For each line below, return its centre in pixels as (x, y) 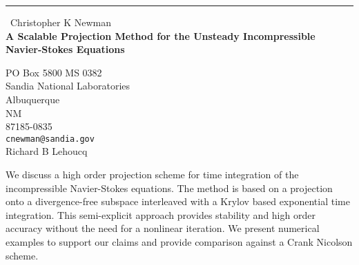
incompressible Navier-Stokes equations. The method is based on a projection (169, 188)
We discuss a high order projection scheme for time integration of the (152, 174)
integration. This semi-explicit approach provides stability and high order (161, 214)
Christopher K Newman (61, 22)
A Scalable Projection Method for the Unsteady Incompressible (161, 35)
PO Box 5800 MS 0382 (54, 72)
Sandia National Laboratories (68, 86)
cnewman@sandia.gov (50, 139)
